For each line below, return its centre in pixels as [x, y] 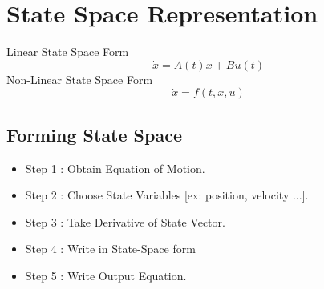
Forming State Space [94, 134]
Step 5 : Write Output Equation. [106, 275]
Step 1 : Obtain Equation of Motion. [115, 168]
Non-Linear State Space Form [80, 79]
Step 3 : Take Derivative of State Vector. [125, 221]
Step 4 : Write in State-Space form [110, 249]
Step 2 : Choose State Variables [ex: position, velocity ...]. [167, 195]
